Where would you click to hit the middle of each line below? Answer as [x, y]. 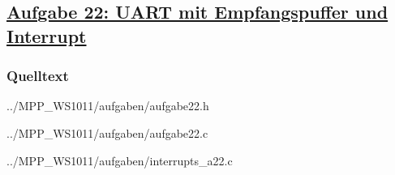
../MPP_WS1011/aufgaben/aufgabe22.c [107, 132]
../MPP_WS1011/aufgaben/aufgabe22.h [108, 106]
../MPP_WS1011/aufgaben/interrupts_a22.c [120, 160]
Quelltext [38, 76]
